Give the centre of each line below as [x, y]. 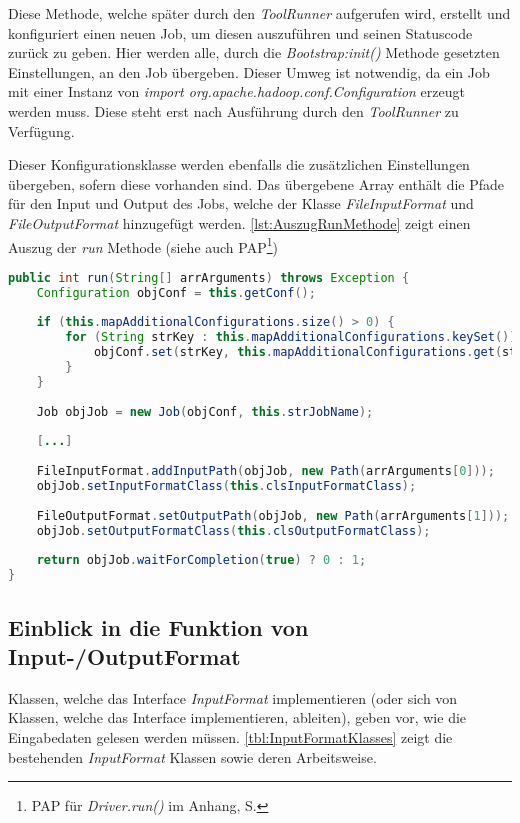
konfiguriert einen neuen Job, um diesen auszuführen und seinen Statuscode [240, 32]
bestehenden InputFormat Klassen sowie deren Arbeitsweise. [192, 756]
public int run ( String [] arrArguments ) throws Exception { [209, 277]
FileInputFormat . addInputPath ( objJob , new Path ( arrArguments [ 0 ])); [265, 471]
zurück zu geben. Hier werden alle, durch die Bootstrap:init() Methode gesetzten [254, 52]
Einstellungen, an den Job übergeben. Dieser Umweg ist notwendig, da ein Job [249, 71]
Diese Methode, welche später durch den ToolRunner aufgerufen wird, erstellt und [259, 13]
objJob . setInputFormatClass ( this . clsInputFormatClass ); [226, 486]
